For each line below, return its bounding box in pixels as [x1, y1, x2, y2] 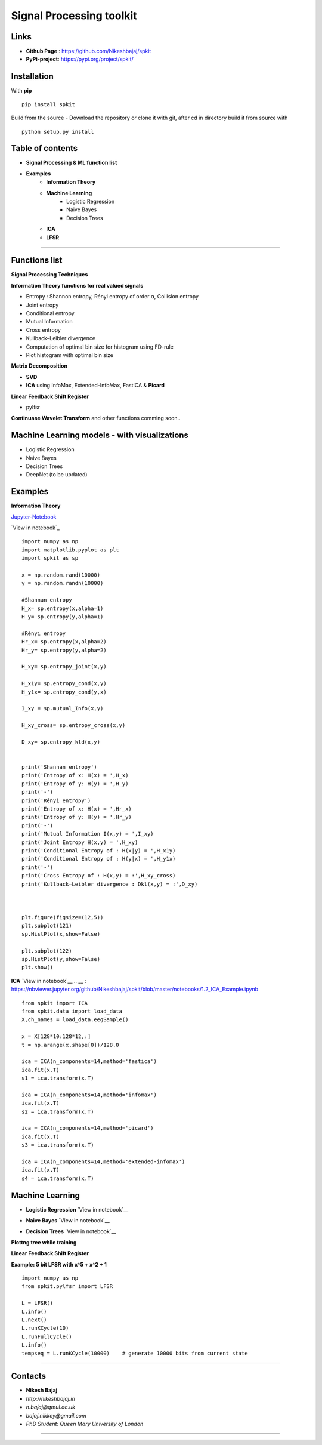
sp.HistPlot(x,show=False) [21, 931, 101, 937]
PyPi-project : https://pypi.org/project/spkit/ [26, 56, 134, 63]
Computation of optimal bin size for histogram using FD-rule [26, 343, 174, 350]
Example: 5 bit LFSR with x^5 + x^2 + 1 [11, 1261, 107, 1268]
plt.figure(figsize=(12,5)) [21, 914, 104, 921]
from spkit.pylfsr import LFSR [21, 1283, 113, 1290]
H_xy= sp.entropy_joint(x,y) [21, 663, 107, 670]
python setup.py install [21, 128, 94, 135]
